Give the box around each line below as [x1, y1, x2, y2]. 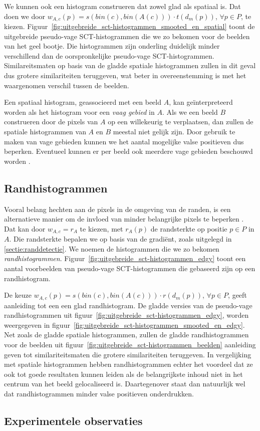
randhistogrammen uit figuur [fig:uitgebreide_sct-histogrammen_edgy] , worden [4, 310, 249, 320]
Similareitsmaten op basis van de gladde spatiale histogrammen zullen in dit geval [4, 60, 256, 71]
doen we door [4, 11, 46, 21]
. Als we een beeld [162, 106, 218, 117]
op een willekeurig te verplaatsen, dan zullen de [108, 116, 253, 127]
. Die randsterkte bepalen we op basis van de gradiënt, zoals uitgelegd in [9, 234, 232, 244]
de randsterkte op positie [150, 223, 227, 234]
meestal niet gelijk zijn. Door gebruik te [113, 126, 235, 136]
